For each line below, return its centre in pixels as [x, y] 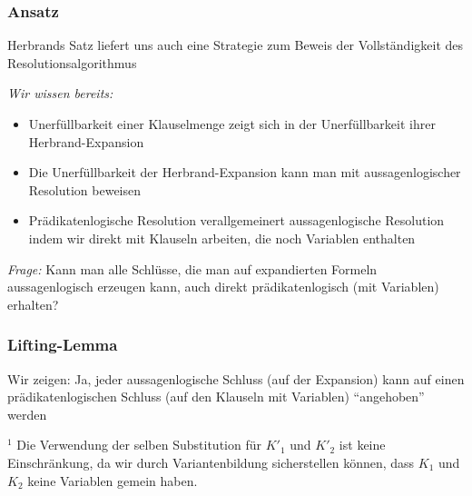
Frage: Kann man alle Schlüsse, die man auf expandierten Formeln [192, 268]
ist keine [362, 445]
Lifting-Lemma [63, 345]
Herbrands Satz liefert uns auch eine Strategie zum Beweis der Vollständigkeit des [236, 45]
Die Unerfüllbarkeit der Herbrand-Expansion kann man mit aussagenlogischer [245, 172]
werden [27, 414]
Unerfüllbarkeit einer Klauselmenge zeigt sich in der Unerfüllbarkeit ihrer [232, 124]
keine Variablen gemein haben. [113, 480]
